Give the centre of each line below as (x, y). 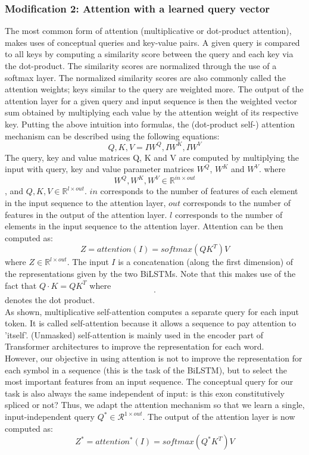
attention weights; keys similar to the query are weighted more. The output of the (154, 89)
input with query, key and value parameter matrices (99, 169)
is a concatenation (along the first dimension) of (206, 262)
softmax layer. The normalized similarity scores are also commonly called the (145, 77)
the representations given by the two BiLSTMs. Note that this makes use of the (150, 273)
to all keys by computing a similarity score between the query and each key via (149, 54)
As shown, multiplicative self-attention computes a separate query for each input (152, 311)
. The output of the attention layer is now (219, 417)
